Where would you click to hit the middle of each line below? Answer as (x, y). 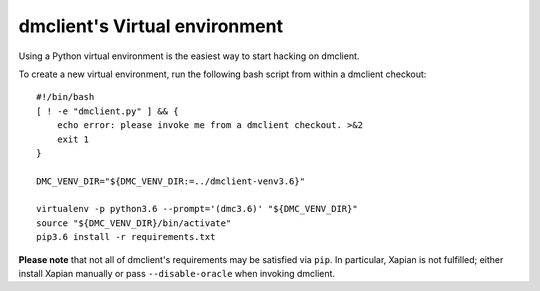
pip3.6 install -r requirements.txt (126, 237)
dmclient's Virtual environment (151, 26)
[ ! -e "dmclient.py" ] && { (107, 111)
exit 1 (73, 139)
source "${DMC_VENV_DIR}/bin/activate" (134, 223)
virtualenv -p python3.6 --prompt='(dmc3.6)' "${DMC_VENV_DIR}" (197, 209)
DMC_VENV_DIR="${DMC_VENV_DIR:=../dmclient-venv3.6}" (170, 181)
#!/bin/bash (65, 97)
